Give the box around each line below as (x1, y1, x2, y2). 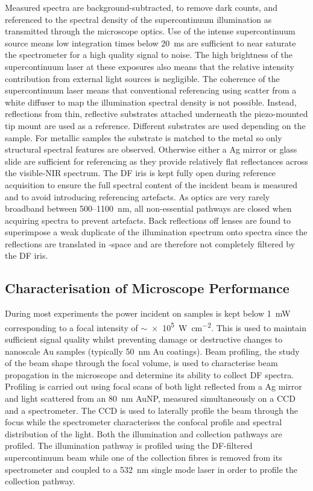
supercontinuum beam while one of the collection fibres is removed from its (5, 451, 282, 464)
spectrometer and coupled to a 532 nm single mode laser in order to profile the (5, 463, 298, 475)
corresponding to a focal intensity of (5, 321, 138, 334)
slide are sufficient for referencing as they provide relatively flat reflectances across (5, 154, 308, 167)
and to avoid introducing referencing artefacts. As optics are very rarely (5, 190, 270, 203)
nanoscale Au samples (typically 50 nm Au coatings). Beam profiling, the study (5, 344, 300, 357)
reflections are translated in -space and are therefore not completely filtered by (5, 237, 296, 250)
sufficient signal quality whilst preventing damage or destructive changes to (5, 333, 283, 346)
